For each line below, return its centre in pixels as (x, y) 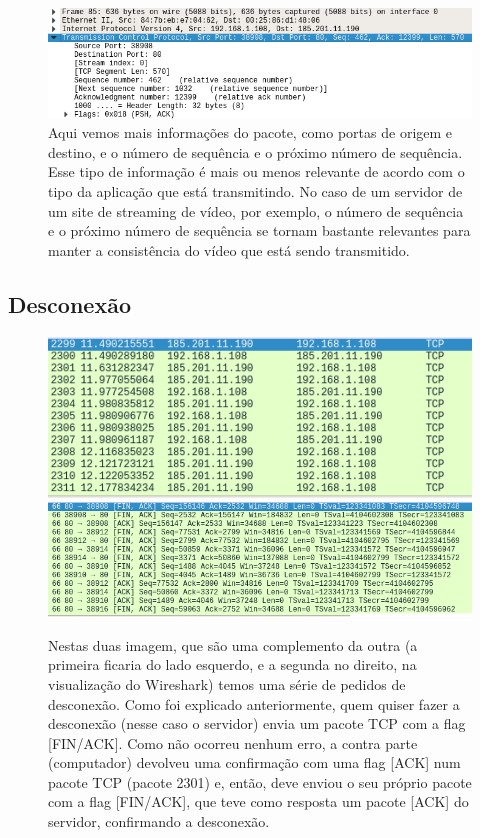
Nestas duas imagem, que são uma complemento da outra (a (233, 644)
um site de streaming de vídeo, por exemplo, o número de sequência (256, 210)
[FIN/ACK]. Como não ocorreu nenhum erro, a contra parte (233, 742)
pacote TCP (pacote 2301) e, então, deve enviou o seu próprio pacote (260, 781)
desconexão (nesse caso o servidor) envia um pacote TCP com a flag (257, 723)
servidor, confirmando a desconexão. (159, 821)
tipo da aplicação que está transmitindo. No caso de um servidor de (255, 191)
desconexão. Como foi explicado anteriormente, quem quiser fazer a (254, 703)
